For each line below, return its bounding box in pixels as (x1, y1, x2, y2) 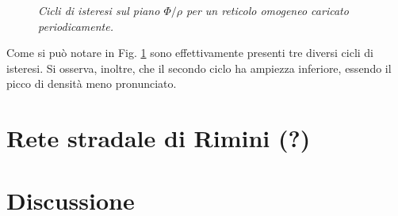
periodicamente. (38, 17, 114, 34)
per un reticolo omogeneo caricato (186, 2, 349, 18)
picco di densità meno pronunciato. (6, 75, 177, 92)
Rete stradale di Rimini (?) (6, 122, 311, 154)
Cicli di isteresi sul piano (38, 2, 160, 18)
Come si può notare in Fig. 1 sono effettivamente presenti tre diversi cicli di (6, 44, 374, 61)
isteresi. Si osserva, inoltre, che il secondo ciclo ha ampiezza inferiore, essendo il (6, 59, 392, 76)
